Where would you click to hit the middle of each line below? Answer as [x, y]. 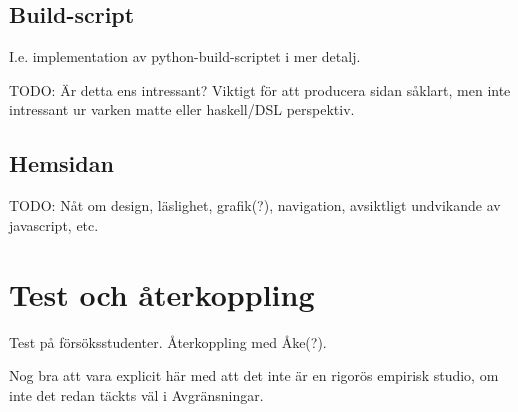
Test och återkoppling [162, 293]
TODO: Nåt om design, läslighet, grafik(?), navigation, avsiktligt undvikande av [255, 205]
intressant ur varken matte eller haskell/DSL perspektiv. [182, 109]
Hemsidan [61, 163]
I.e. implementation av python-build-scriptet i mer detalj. [185, 56]
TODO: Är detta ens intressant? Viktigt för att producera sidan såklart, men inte [260, 89]
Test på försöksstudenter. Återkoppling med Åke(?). [168, 341]
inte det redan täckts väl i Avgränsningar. [136, 394]
